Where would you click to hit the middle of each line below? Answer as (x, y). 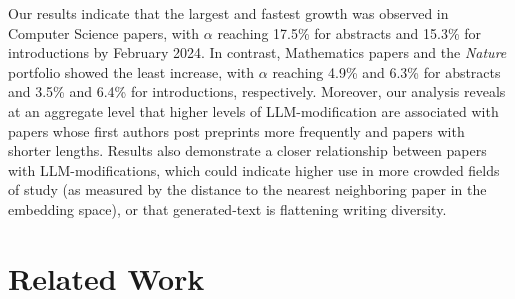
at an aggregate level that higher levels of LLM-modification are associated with (253, 110)
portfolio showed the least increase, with (131, 71)
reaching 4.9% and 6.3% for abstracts (386, 71)
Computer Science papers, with (104, 32)
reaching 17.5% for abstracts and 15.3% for (349, 32)
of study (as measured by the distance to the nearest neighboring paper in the (247, 189)
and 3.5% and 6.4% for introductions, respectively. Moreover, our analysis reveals (257, 91)
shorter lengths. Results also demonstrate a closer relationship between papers (247, 150)
